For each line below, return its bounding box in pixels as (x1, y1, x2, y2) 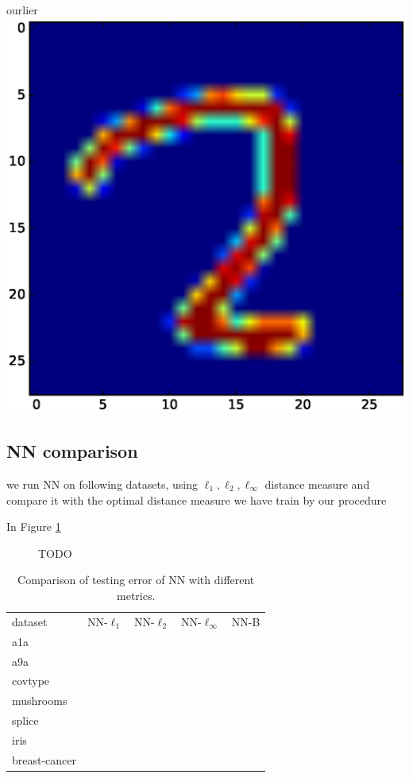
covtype (12, 672, 50, 689)
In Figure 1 (6, 518, 61, 535)
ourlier (6, 2, 38, 17)
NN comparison (6, 439, 138, 463)
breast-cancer (12, 751, 77, 768)
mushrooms (12, 692, 68, 709)
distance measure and (264, 476, 370, 492)
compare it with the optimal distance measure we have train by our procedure (6, 491, 387, 508)
